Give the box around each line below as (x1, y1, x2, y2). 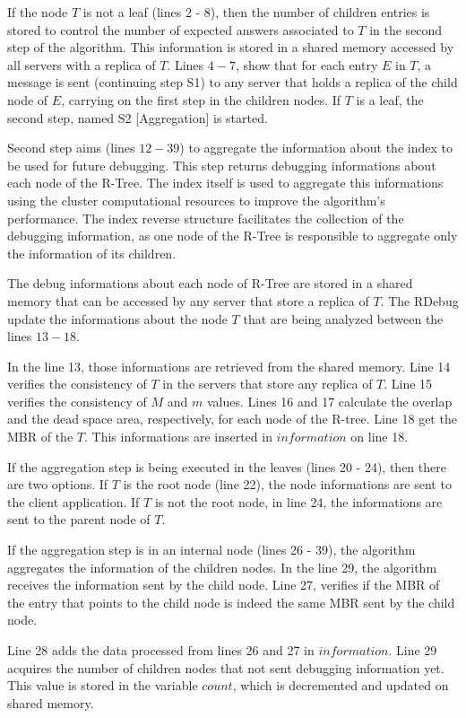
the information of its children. (7, 243, 177, 262)
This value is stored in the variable (7, 676, 198, 695)
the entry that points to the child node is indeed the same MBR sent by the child (7, 592, 455, 611)
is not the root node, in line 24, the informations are (154, 492, 443, 511)
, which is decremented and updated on (232, 676, 449, 695)
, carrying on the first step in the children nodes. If (61, 90, 341, 109)
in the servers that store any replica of (162, 374, 373, 393)
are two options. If (7, 475, 108, 494)
